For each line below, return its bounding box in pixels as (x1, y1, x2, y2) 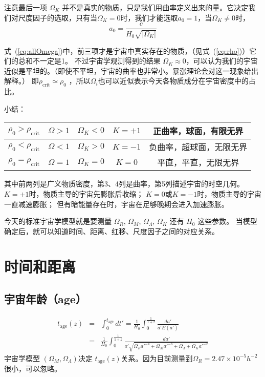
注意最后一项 (4, 2, 47, 12)
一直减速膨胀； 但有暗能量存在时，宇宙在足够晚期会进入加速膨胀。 (4, 198, 229, 209)
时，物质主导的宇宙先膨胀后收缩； (29, 188, 144, 199)
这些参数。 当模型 (197, 216, 257, 226)
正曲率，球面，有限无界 (153, 125, 244, 137)
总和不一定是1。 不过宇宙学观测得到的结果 (18, 55, 161, 66)
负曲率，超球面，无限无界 (149, 141, 248, 153)
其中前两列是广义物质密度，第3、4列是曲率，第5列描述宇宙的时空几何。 (4, 178, 244, 189)
